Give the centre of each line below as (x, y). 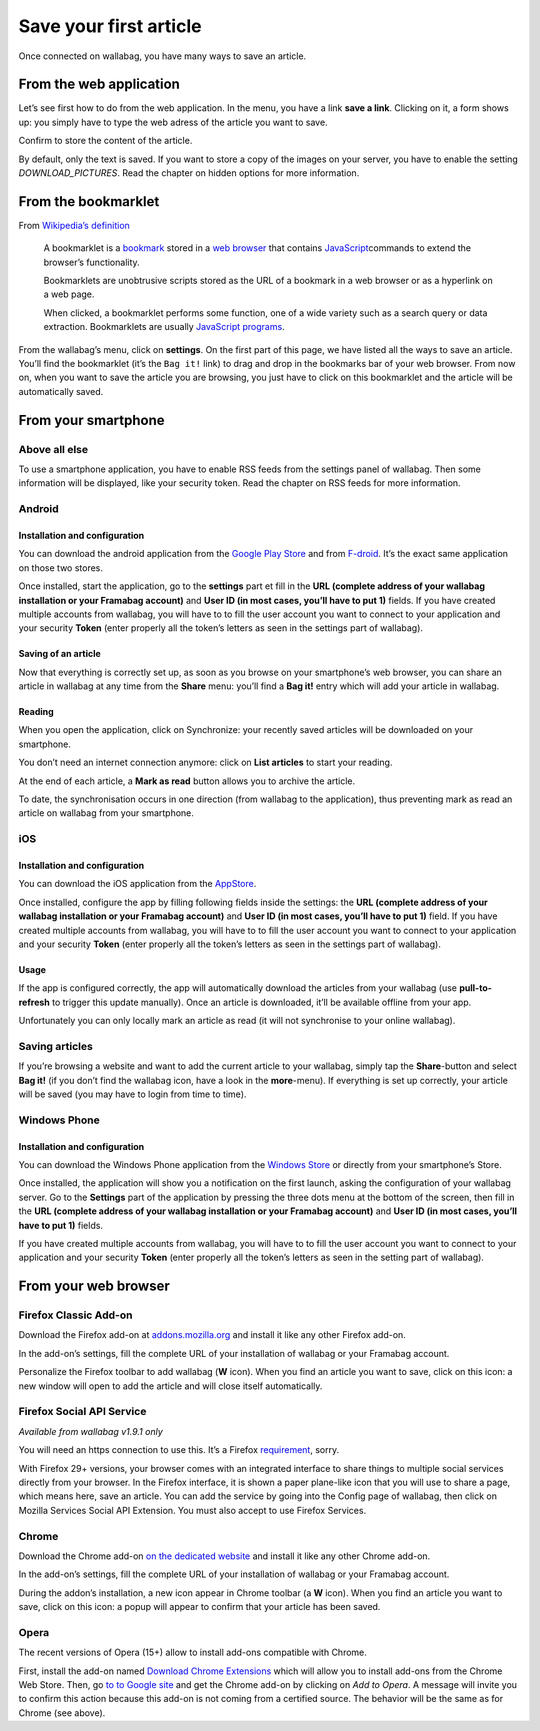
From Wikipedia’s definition (74, 225)
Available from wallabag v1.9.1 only (91, 1431)
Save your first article (110, 26)
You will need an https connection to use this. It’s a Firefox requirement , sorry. (179, 1450)
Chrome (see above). (62, 1712)
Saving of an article (60, 654)
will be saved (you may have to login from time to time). (132, 1094)
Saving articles (56, 1046)
